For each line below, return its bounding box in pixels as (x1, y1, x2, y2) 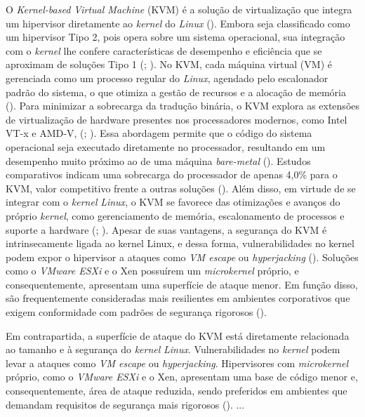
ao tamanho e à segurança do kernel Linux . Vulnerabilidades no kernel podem (6, 342, 340, 357)
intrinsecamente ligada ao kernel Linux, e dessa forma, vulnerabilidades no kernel (6, 236, 354, 251)
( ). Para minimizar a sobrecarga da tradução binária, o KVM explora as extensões (6, 98, 360, 113)
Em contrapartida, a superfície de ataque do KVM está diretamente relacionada (6, 328, 350, 343)
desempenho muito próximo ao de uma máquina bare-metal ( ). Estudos (6, 153, 311, 168)
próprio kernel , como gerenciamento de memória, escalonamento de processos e (6, 208, 345, 223)
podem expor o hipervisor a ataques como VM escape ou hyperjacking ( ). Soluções (6, 249, 359, 264)
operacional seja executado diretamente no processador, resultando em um (6, 139, 326, 154)
